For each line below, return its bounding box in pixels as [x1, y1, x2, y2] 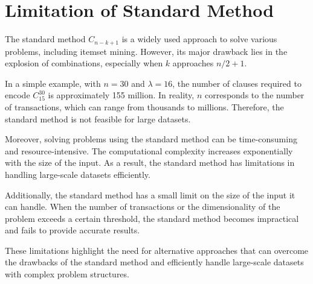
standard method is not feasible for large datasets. [5, 112, 191, 125]
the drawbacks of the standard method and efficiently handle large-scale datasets [5, 256, 304, 268]
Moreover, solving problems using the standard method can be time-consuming [5, 133, 297, 145]
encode [5, 89, 30, 101]
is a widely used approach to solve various [121, 33, 277, 45]
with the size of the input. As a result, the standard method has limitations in [5, 156, 295, 169]
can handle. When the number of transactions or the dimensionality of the [5, 200, 280, 213]
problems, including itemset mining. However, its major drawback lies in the [5, 45, 288, 57]
